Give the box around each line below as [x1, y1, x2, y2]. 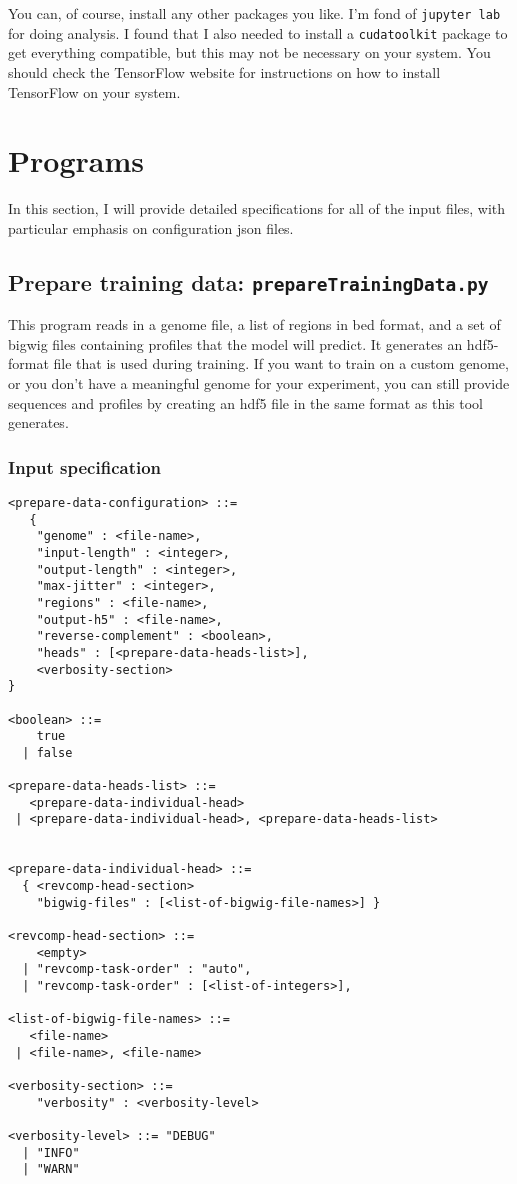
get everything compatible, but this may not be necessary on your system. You [8, 42, 491, 63]
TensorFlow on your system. [8, 81, 181, 102]
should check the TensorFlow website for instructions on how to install [8, 61, 441, 82]
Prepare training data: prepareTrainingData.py [8, 266, 489, 297]
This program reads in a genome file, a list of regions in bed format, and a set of [8, 314, 501, 335]
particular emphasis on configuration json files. [8, 217, 294, 238]
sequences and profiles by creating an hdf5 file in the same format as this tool [8, 392, 484, 413]
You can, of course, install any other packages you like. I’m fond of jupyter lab [8, 3, 501, 23]
